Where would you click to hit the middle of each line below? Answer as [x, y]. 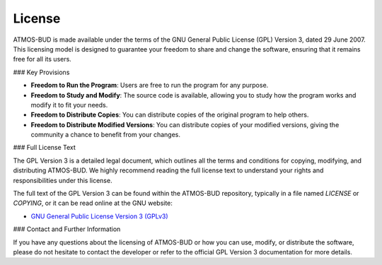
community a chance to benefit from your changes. [105, 135]
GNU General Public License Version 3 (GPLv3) [100, 216]
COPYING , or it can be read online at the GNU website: [93, 203]
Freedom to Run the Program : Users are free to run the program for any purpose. [150, 86]
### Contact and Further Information [67, 229]
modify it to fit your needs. [69, 105]
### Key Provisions [41, 72]
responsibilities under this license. [63, 180]
